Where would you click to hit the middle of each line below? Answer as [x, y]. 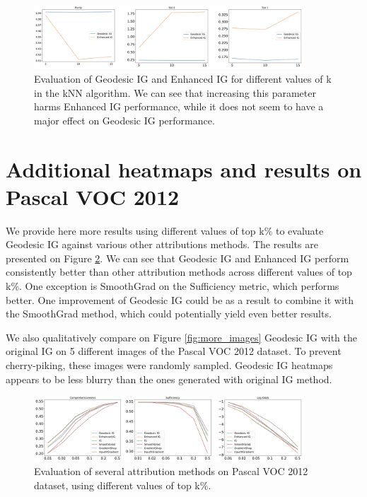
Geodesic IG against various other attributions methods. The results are [162, 244]
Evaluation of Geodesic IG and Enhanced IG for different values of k [183, 79]
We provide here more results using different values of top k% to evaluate [165, 230]
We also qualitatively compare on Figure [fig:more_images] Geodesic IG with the [181, 337]
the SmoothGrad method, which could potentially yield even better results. [169, 314]
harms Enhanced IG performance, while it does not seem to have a [179, 106]
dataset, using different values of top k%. [123, 485]
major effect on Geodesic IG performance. [124, 120]
